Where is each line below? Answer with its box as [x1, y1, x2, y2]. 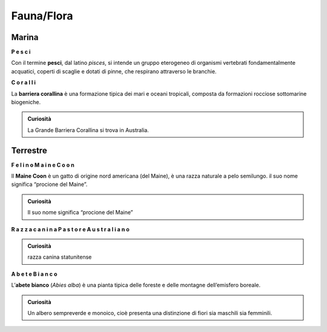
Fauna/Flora [11, 9, 73, 22]
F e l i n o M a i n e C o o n [11, 161, 75, 168]
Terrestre [11, 145, 48, 156]
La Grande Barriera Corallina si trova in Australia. [27, 126, 150, 133]
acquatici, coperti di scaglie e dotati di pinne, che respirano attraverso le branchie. [11, 67, 217, 75]
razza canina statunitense [27, 253, 92, 261]
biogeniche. [11, 99, 41, 106]
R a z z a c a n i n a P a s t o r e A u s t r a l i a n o [11, 225, 130, 233]
